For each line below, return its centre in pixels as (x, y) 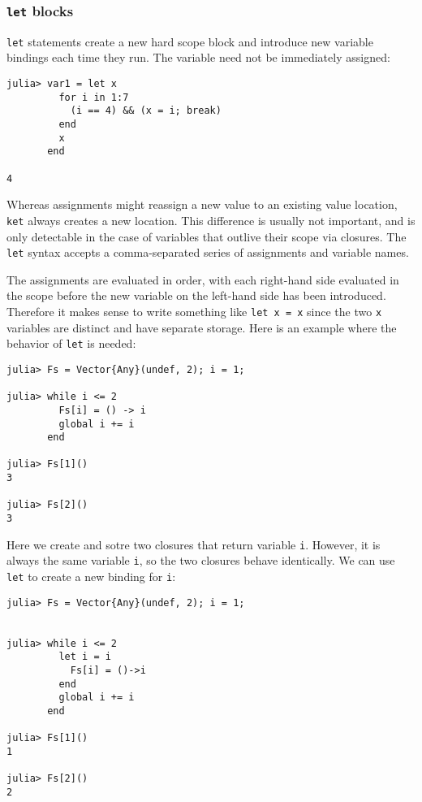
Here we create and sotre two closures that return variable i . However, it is (194, 544)
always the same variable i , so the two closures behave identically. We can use (201, 560)
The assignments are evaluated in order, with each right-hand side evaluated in (203, 279)
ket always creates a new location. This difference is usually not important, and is (211, 220)
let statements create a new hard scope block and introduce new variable (190, 41)
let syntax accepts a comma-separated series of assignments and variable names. (208, 252)
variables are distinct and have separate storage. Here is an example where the (202, 327)
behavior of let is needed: (71, 343)
